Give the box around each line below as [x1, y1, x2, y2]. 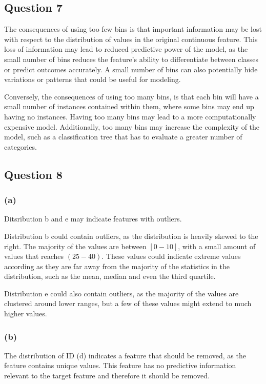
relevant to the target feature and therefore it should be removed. [4, 370, 210, 381]
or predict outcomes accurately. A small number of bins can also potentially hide [4, 64, 258, 74]
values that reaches [4, 251, 64, 261]
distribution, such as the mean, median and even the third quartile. [4, 271, 216, 281]
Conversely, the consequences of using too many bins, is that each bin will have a [4, 91, 259, 102]
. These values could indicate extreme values [101, 251, 241, 261]
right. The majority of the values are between [4, 240, 147, 251]
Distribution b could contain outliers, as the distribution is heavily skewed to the [4, 230, 258, 241]
